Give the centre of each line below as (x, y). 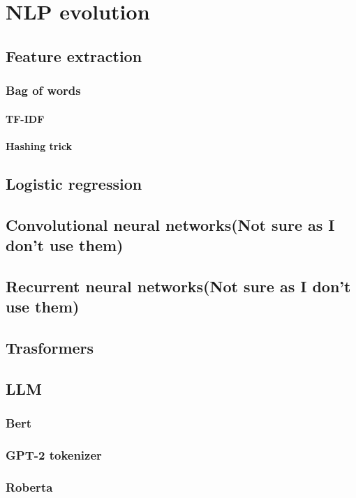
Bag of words (43, 90)
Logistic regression (74, 183)
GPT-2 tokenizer (54, 454)
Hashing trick (39, 145)
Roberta (29, 486)
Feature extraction (74, 55)
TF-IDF (25, 118)
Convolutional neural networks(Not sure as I (170, 224)
